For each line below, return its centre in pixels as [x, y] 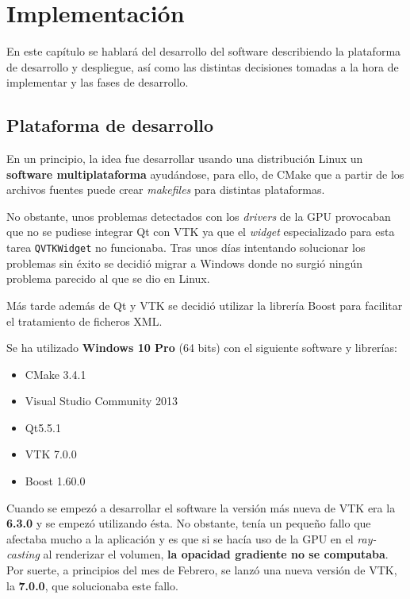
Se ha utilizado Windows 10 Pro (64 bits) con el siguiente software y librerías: [202, 348]
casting [23, 554]
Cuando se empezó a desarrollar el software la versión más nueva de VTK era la [201, 507]
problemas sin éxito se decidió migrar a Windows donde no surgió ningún [184, 263]
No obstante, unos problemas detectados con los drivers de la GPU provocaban [199, 216]
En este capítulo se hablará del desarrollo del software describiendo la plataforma [204, 51]
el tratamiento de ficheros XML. [84, 321]
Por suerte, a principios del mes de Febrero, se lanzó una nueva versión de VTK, [202, 570]
